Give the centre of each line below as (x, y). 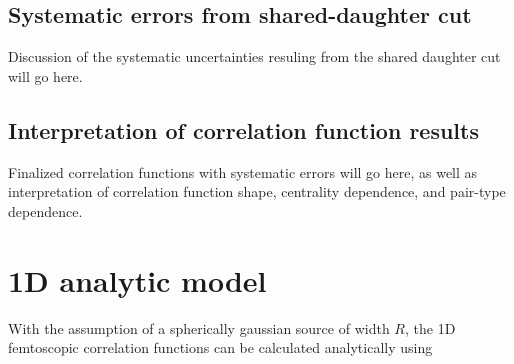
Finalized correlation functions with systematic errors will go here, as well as (243, 171)
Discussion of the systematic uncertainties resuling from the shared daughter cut (254, 56)
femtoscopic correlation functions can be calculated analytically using (220, 347)
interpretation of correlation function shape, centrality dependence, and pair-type (257, 191)
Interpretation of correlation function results (243, 129)
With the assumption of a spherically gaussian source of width (199, 327)
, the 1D (430, 327)
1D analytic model (137, 279)
